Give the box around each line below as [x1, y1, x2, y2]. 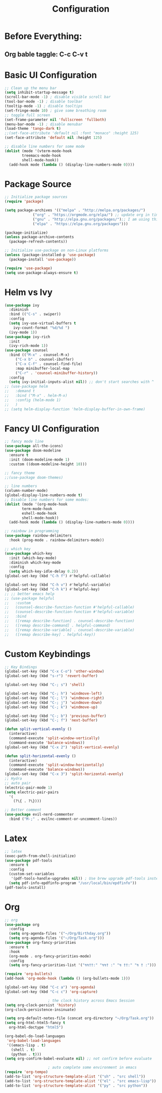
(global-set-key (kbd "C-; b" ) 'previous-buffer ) [4, 713, 107, 718]
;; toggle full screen [4, 113, 50, 118]
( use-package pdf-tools [4, 858, 53, 863]
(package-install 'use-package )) [9, 257, 76, 262]
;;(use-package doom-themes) [4, 475, 63, 480]
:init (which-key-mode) [9, 555, 57, 560]
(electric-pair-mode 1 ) [4, 785, 53, 790]
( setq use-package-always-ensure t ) [4, 270, 78, 275]
